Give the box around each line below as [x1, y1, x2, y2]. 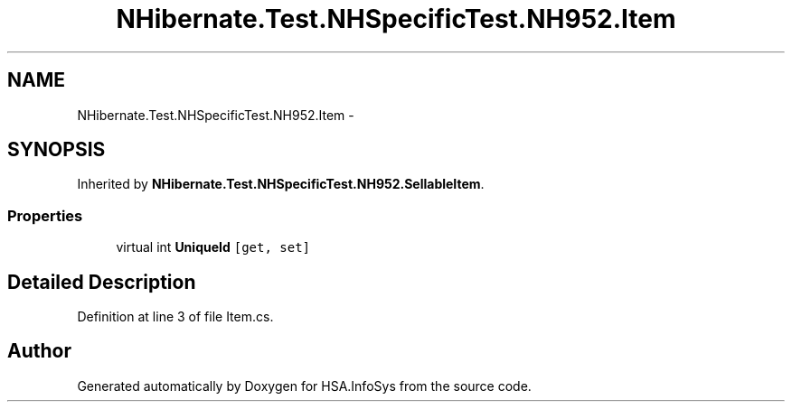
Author [7, 339, 71, 363]
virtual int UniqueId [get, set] [116, 239, 311, 256]
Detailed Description [7, 270, 196, 293]
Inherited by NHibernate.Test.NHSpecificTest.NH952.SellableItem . [77, 176, 485, 192]
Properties [7, 206, 83, 225]
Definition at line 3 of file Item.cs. [77, 309, 274, 325]
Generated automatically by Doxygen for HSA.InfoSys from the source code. [77, 377, 532, 394]
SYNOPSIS [7, 138, 106, 162]
